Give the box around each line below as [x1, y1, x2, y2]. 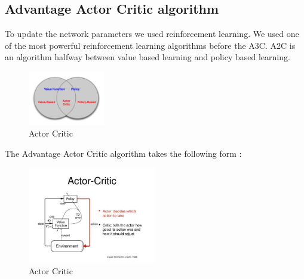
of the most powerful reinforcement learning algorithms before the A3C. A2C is [5, 39, 296, 51]
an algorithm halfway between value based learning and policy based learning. [5, 51, 290, 63]
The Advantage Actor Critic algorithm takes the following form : [5, 147, 242, 159]
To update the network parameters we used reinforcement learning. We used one [5, 27, 299, 40]
